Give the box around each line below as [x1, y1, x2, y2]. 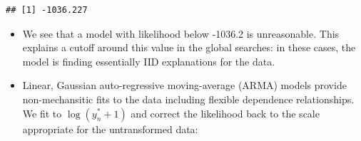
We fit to [22, 105, 62, 120]
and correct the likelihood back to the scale [131, 105, 320, 120]
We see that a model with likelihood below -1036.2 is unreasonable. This [22, 26, 340, 41]
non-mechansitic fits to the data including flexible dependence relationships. [22, 91, 355, 106]
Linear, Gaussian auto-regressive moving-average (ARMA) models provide [22, 78, 347, 93]
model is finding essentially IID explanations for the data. [22, 53, 275, 68]
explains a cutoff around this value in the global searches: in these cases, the [22, 40, 356, 55]
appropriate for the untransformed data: [22, 121, 198, 136]
